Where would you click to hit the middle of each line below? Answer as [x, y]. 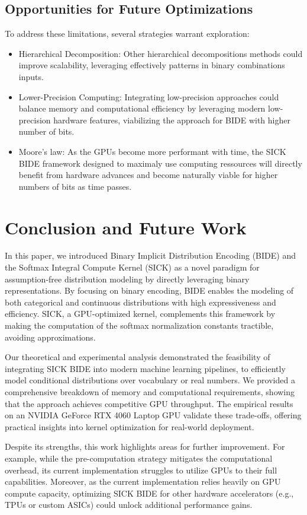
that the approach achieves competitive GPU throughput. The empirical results [149, 403]
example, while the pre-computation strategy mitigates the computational [139, 458]
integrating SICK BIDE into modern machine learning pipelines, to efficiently [145, 368]
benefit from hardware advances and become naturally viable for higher [148, 175]
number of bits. [46, 131]
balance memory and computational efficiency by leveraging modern [142, 108]
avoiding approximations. [50, 337]
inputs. [31, 76]
